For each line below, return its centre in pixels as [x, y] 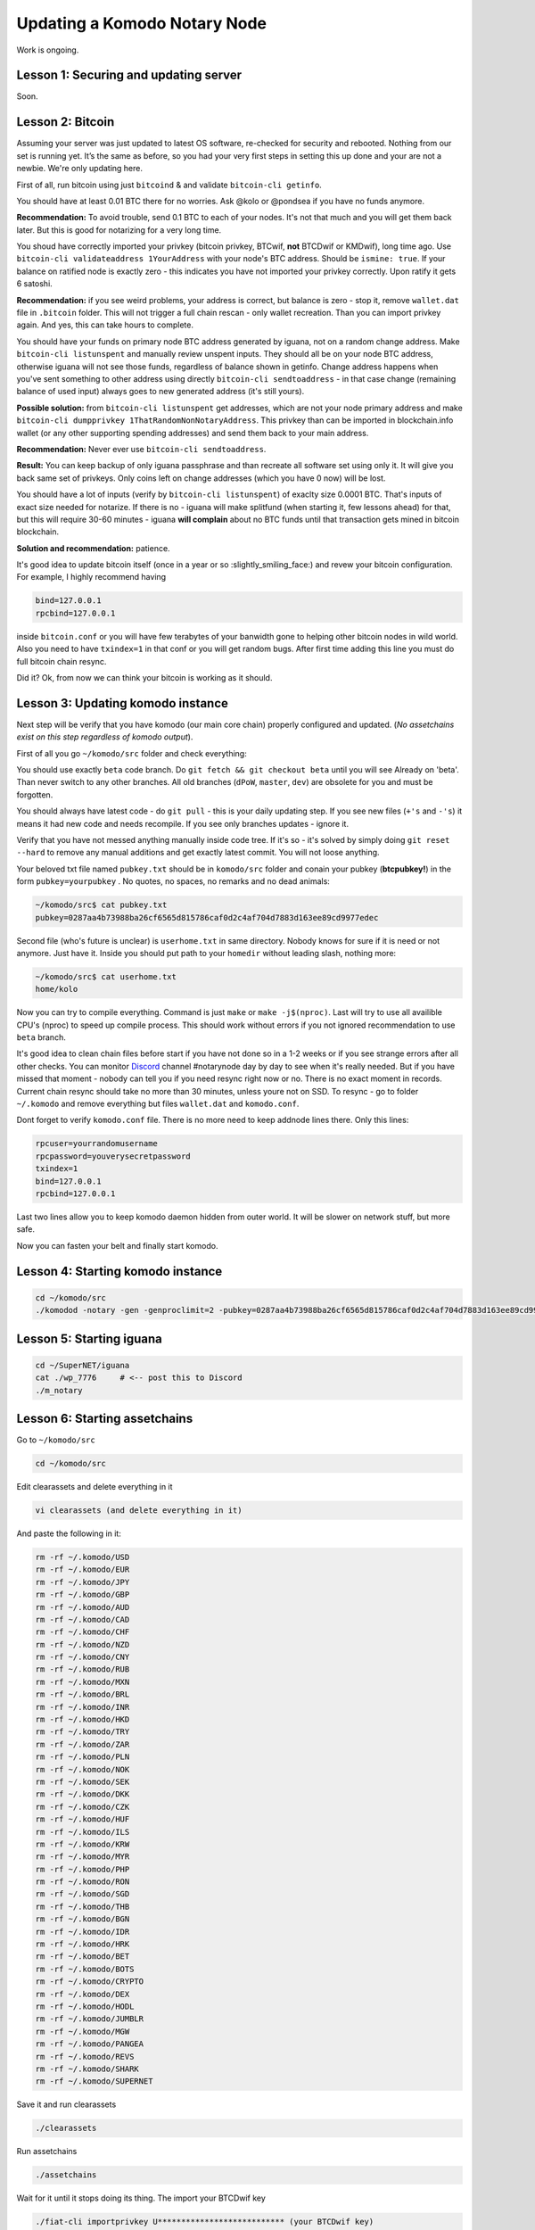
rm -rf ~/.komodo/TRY [82, 1732]
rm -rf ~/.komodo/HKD [82, 1720]
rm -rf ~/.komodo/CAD [82, 1619]
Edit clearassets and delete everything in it [95, 1486]
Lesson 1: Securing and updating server [129, 75]
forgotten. [35, 795]
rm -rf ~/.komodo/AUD [82, 1607]
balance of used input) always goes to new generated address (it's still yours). [160, 392]
